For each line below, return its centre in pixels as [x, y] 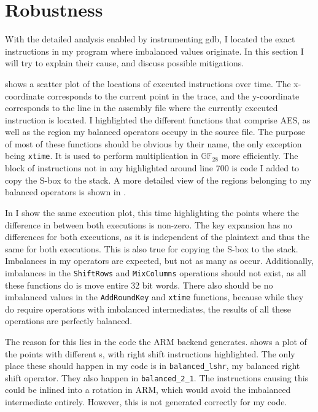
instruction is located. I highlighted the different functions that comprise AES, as [158, 119]
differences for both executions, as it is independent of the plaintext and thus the [157, 237]
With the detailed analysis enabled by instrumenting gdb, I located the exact [150, 39]
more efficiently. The [260, 156]
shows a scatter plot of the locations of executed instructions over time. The [148, 83]
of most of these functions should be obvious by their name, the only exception [153, 143]
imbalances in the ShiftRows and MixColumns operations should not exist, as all [156, 272]
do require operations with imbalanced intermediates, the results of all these [148, 309]
